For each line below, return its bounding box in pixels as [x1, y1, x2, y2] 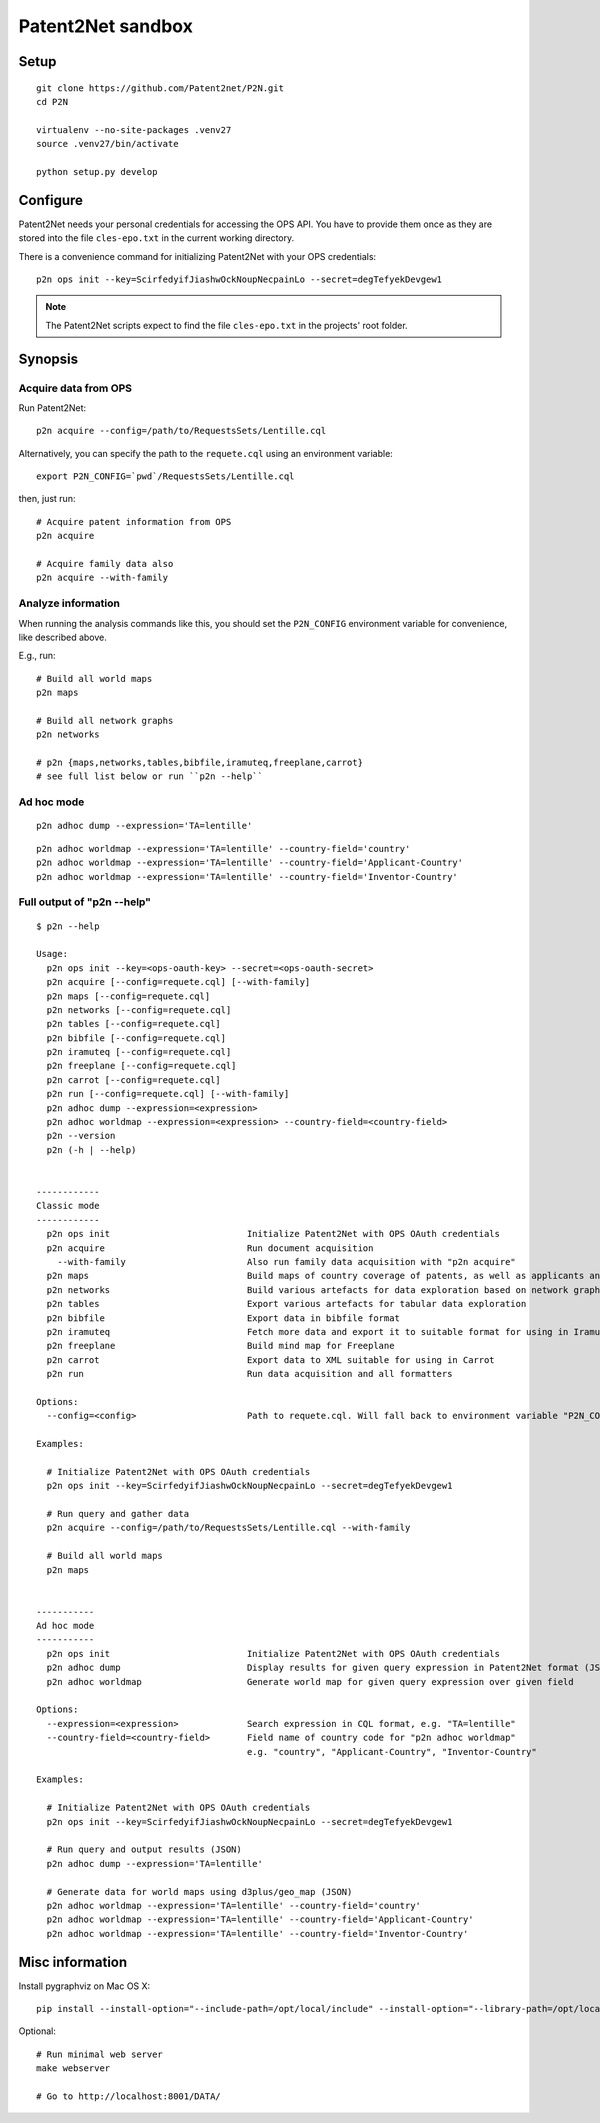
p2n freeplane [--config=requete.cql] [46, 1060, 237, 1072]
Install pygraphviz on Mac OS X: [18, 1980, 151, 1992]
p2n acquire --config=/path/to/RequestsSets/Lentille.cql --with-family [46, 1522, 411, 1534]
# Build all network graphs [36, 715, 174, 726]
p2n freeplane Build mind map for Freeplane [46, 1340, 395, 1352]
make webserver [36, 2063, 111, 2074]
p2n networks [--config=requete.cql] [46, 1004, 232, 1015]
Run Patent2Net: [18, 401, 87, 414]
